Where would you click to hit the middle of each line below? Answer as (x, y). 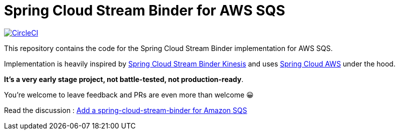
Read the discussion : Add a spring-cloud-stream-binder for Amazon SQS (126, 110)
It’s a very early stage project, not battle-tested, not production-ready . (124, 79)
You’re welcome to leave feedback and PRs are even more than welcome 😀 (129, 94)
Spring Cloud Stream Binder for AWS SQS (145, 10)
